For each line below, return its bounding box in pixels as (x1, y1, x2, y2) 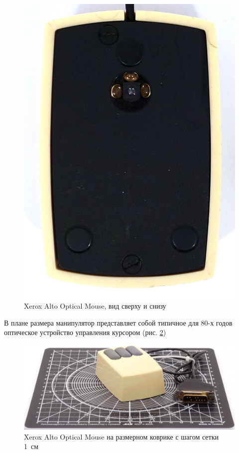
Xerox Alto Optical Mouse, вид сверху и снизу (24, 300, 166, 311)
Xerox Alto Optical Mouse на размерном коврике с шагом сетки (24, 431, 219, 442)
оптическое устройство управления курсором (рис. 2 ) (4, 327, 166, 338)
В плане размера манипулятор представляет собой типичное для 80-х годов (4, 317, 233, 328)
